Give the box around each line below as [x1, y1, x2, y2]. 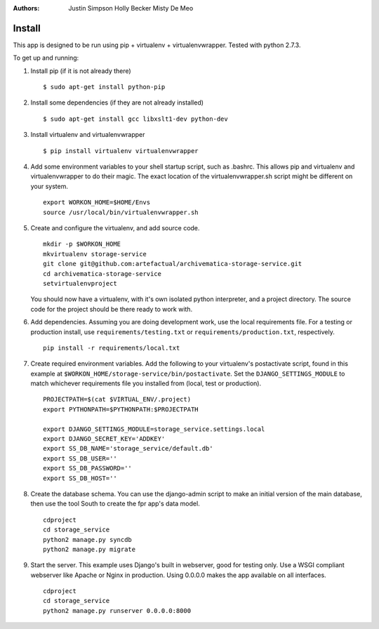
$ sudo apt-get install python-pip [43, 83, 166, 91]
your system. [30, 182, 69, 190]
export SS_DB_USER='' [43, 454, 117, 463]
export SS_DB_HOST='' [43, 474, 117, 482]
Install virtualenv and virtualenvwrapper [30, 131, 145, 139]
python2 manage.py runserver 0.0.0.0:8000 [43, 607, 192, 614]
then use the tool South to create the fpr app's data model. [30, 499, 200, 508]
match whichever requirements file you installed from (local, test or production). [30, 379, 262, 388]
